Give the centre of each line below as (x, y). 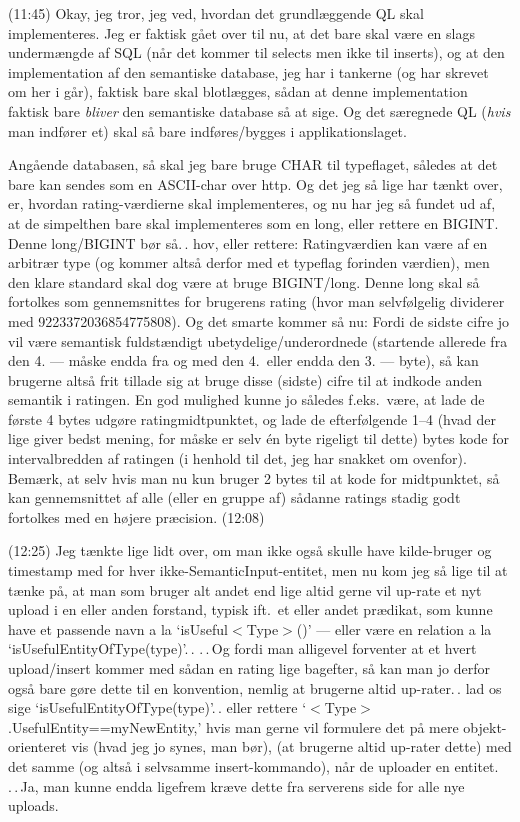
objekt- (485, 726)
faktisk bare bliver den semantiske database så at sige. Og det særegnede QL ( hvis (259, 110)
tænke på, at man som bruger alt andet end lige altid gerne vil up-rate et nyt (245, 589)
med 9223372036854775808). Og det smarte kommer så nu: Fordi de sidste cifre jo (259, 320)
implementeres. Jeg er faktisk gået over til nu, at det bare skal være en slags (241, 32)
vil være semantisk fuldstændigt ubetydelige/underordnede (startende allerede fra (258, 340)
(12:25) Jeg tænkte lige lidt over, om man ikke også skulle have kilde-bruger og (250, 550)
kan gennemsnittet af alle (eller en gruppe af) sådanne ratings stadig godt (234, 497)
